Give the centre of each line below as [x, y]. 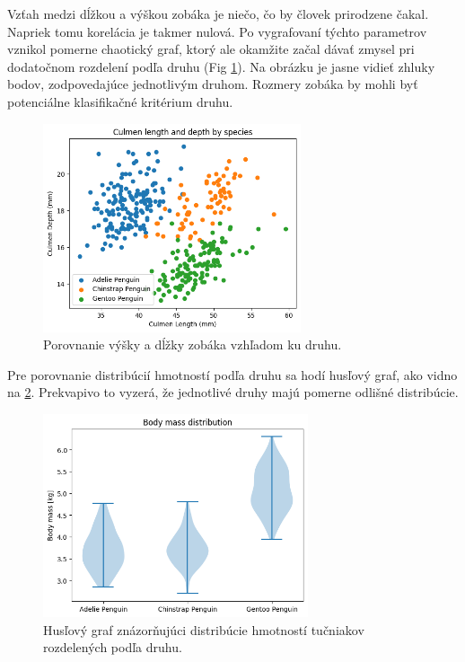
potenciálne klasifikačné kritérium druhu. [120, 101]
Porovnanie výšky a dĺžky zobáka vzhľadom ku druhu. [193, 344]
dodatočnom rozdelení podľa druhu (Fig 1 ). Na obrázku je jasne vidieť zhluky [221, 66]
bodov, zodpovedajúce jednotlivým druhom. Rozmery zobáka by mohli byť [213, 84]
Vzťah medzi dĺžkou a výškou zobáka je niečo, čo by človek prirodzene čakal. [218, 13]
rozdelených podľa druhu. [113, 647]
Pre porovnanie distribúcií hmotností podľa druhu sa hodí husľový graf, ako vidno [232, 374]
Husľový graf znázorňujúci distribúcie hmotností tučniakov [204, 629]
